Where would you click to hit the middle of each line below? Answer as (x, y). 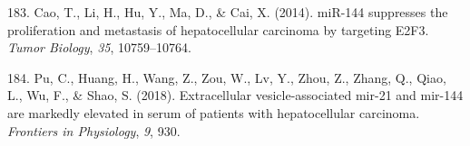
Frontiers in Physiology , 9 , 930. (94, 130)
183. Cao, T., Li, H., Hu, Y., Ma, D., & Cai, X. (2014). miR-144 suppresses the (228, 12)
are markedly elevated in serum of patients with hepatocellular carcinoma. (214, 112)
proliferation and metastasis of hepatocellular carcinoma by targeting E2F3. (218, 29)
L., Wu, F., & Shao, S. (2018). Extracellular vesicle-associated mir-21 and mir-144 (235, 95)
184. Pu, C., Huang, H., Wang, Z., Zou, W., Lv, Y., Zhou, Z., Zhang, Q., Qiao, (227, 77)
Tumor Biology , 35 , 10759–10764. (99, 47)
